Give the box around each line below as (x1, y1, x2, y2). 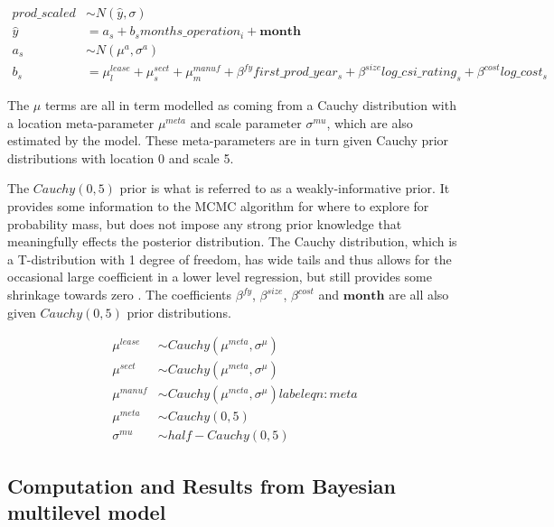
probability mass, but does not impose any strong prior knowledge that (7, 214, 402, 233)
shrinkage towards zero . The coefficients (7, 285, 232, 304)
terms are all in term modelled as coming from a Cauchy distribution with (44, 96, 456, 115)
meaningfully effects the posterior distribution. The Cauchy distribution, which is (7, 232, 457, 251)
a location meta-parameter (7, 113, 155, 132)
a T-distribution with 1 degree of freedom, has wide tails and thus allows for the (7, 249, 452, 268)
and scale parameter (190, 113, 302, 132)
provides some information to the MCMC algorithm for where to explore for (7, 197, 429, 216)
